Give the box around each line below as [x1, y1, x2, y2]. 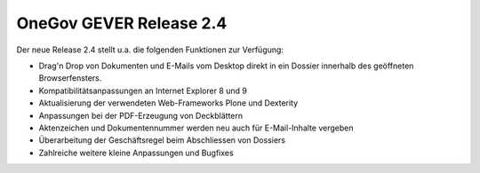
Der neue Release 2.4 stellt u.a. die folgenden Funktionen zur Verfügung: [16, 44, 284, 55]
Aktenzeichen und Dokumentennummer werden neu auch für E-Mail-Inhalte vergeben [38, 122, 354, 133]
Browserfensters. [38, 73, 102, 83]
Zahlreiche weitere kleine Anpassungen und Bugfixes [38, 147, 235, 158]
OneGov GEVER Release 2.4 [16, 13, 228, 33]
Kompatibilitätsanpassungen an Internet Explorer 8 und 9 [38, 85, 248, 96]
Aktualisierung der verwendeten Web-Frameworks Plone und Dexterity [38, 98, 299, 108]
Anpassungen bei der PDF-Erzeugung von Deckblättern [38, 110, 244, 121]
